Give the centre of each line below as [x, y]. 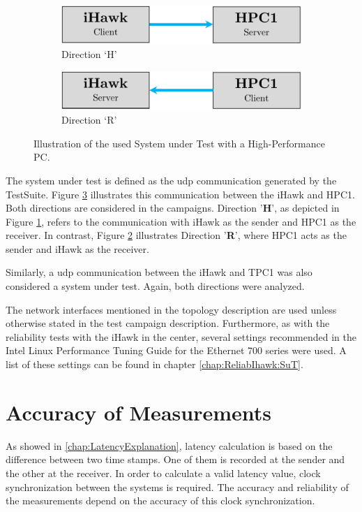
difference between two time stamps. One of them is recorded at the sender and [175, 459]
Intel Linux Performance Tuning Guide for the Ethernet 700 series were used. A [176, 350]
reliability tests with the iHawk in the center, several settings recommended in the [181, 336]
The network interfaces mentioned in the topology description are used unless [171, 309]
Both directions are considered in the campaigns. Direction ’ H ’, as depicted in [173, 208]
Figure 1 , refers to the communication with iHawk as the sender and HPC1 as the [181, 221]
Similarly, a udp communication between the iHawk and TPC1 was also [159, 272]
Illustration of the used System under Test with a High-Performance [179, 143]
